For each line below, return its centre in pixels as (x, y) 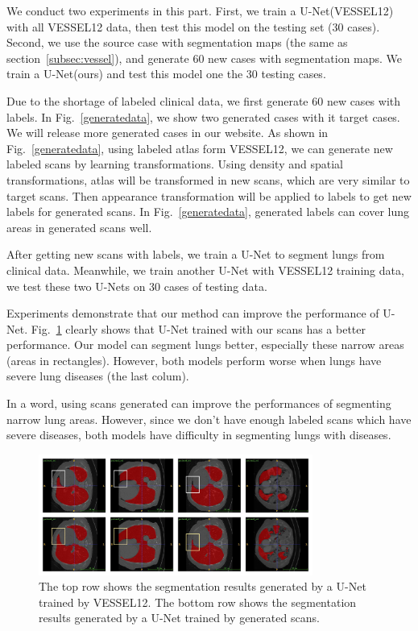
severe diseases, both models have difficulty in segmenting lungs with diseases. (199, 435)
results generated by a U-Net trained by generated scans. (179, 618)
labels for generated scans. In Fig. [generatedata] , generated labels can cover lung (208, 212)
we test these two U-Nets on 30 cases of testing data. (137, 286)
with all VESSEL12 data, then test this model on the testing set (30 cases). (193, 26)
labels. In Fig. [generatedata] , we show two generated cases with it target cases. (203, 116)
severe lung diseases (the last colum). (98, 376)
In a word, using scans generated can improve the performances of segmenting (199, 403)
